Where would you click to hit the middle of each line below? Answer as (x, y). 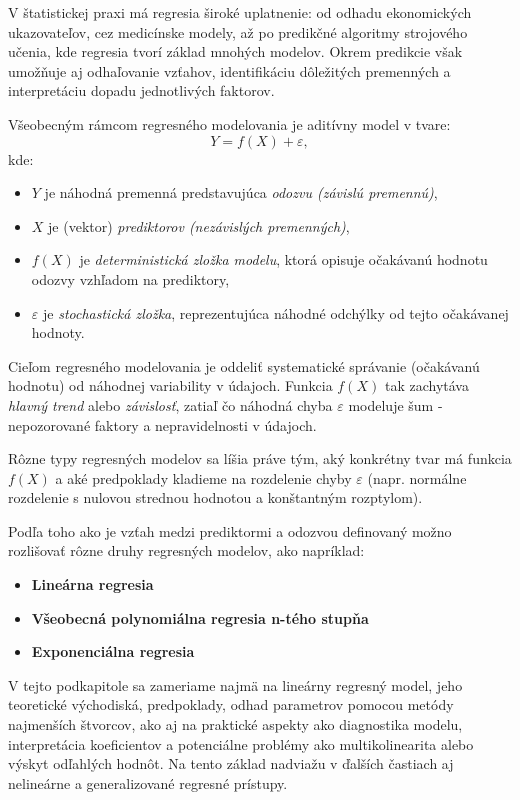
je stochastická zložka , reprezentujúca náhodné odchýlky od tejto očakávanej (275, 312)
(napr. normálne (417, 477)
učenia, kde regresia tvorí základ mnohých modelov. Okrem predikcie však (235, 51)
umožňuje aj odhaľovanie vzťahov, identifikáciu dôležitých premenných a (229, 70)
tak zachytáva (426, 385)
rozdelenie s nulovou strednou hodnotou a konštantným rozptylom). (215, 497)
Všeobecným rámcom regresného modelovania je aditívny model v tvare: (229, 123)
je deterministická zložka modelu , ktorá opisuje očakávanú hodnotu (283, 259)
